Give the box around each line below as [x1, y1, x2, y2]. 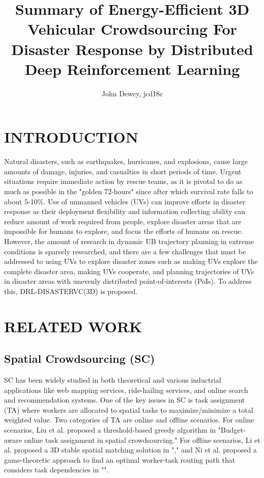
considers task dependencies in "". [4, 464, 109, 475]
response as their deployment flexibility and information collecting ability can [4, 206, 246, 217]
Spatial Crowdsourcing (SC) [4, 351, 155, 366]
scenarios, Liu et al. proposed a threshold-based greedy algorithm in [4, 424, 216, 435]
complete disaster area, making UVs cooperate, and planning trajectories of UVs [4, 265, 254, 276]
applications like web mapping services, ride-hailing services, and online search [4, 384, 248, 395]
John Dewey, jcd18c [101, 88, 163, 98]
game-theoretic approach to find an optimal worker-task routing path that [4, 454, 236, 465]
